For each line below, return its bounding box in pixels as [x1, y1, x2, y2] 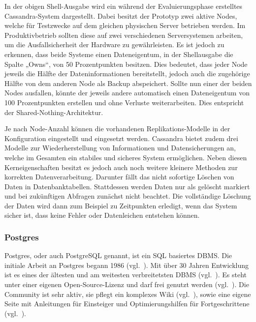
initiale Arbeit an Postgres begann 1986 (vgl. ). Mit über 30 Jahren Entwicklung [4, 260, 249, 270]
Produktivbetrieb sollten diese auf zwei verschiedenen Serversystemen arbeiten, [4, 29, 243, 40]
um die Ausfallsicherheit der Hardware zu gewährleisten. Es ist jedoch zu [4, 39, 224, 50]
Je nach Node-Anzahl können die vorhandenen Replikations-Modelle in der [4, 123, 230, 134]
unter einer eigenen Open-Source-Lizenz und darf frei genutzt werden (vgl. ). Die [4, 279, 249, 290]
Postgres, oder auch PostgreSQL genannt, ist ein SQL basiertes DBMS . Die [4, 250, 232, 261]
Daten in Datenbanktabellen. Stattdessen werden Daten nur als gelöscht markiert [4, 181, 250, 191]
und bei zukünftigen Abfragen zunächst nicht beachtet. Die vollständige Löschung [4, 191, 251, 201]
